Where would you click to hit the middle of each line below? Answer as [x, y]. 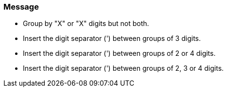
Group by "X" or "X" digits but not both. [86, 24]
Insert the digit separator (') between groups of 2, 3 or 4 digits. [123, 68]
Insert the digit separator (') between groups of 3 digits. [112, 39]
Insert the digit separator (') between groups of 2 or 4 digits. [119, 53]
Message [21, 7]
